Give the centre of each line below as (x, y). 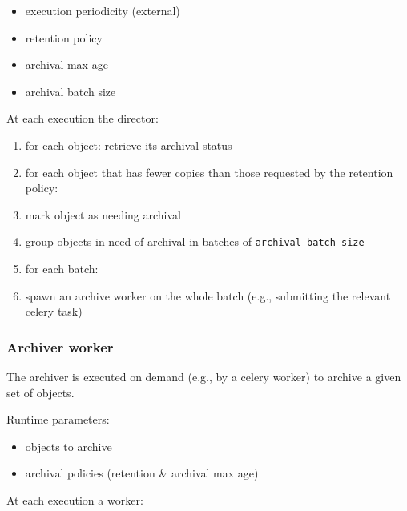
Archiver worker (60, 346)
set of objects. (40, 392)
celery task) (54, 311)
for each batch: (62, 268)
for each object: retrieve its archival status (129, 145)
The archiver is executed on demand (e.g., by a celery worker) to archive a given (204, 376)
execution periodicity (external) (103, 10)
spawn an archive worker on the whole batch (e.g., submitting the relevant (208, 295)
